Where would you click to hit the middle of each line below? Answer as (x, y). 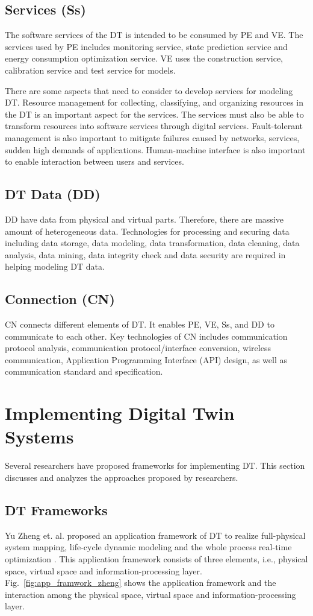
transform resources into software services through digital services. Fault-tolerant (154, 126)
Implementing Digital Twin (120, 413)
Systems (39, 437)
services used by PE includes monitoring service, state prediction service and (146, 46)
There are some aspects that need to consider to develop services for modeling (149, 90)
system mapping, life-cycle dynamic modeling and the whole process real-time (148, 547)
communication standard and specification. (84, 371)
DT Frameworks (56, 510)
